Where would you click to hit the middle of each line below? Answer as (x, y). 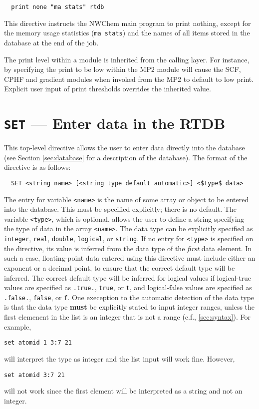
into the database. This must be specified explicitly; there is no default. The (120, 209)
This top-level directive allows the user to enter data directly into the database (125, 148)
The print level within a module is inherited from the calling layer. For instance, (127, 59)
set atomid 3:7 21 (34, 375)
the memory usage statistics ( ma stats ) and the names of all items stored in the (127, 33)
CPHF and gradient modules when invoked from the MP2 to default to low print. (129, 79)
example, (18, 326)
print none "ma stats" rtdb (58, 7)
